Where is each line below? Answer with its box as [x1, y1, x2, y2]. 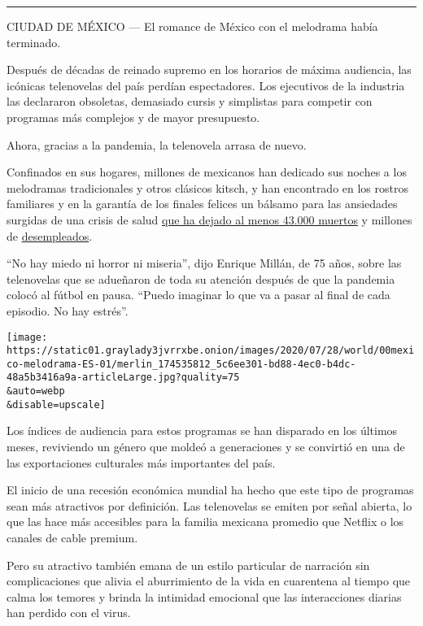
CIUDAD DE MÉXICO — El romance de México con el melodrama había [7, 18, 378, 34]
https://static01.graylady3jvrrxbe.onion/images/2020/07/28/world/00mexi [7, 345, 415, 357]
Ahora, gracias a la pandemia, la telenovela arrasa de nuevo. [7, 136, 307, 153]
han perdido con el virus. [7, 604, 131, 621]
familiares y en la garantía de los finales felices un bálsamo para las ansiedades [7, 195, 398, 212]
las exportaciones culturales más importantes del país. [7, 454, 276, 471]
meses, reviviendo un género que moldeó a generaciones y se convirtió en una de [7, 438, 405, 455]
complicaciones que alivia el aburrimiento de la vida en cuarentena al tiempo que [7, 572, 411, 589]
